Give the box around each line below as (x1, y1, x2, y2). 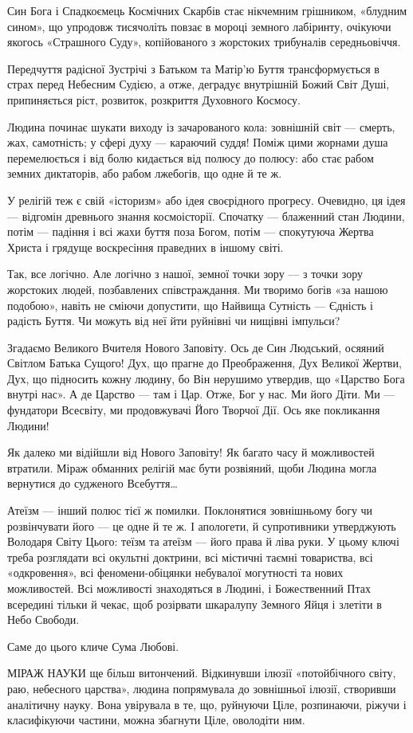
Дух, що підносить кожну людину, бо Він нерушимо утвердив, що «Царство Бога (7, 370, 405, 386)
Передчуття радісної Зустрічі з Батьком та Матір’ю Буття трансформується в (7, 60, 380, 76)
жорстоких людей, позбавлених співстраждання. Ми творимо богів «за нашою (7, 280, 388, 297)
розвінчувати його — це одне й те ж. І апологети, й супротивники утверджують (7, 517, 396, 534)
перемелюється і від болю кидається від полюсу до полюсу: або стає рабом (7, 149, 374, 166)
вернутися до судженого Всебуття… (7, 475, 178, 492)
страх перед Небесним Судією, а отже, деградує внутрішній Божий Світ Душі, (7, 76, 390, 92)
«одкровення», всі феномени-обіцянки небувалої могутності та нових (7, 564, 344, 581)
